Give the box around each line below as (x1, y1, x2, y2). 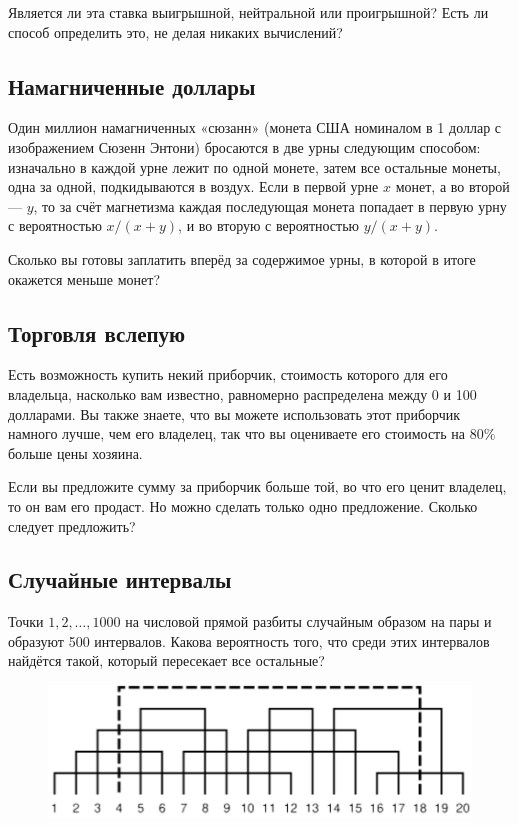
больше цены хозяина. (8, 442, 143, 463)
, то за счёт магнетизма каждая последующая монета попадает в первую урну (33, 195, 507, 216)
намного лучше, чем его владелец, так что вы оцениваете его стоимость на (8, 423, 465, 444)
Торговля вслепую (8, 317, 186, 348)
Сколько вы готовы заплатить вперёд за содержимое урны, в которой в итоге (8, 248, 476, 269)
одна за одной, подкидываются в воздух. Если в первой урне (8, 176, 379, 197)
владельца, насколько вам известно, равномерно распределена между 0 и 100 (8, 383, 477, 404)
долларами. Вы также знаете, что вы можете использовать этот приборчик (8, 403, 461, 424)
